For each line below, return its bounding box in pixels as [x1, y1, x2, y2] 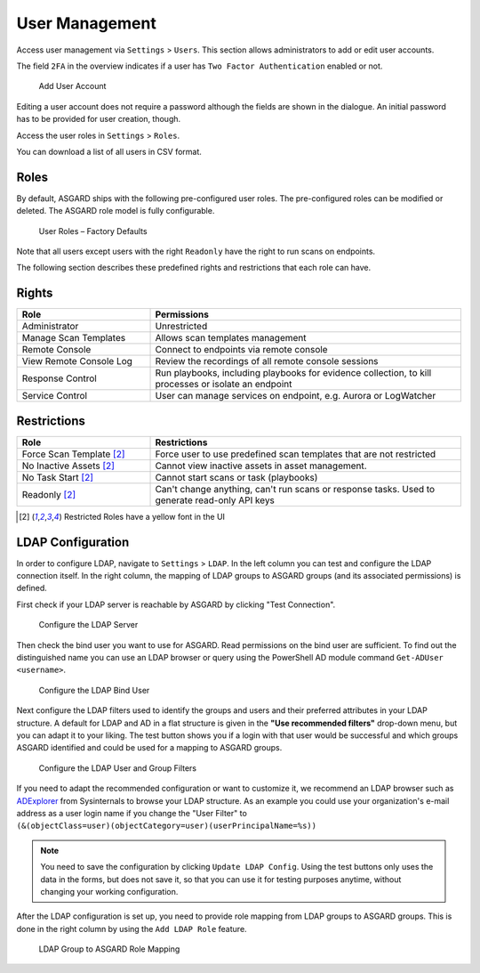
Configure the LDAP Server [38, 620, 139, 630]
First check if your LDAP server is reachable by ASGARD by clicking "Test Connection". [16, 599, 336, 610]
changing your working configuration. [40, 886, 179, 896]
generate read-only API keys [155, 494, 276, 507]
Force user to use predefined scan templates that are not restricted [155, 448, 436, 460]
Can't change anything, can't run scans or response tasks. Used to [155, 482, 436, 495]
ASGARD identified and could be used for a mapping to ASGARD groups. [16, 742, 283, 753]
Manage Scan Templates [21, 332, 126, 345]
